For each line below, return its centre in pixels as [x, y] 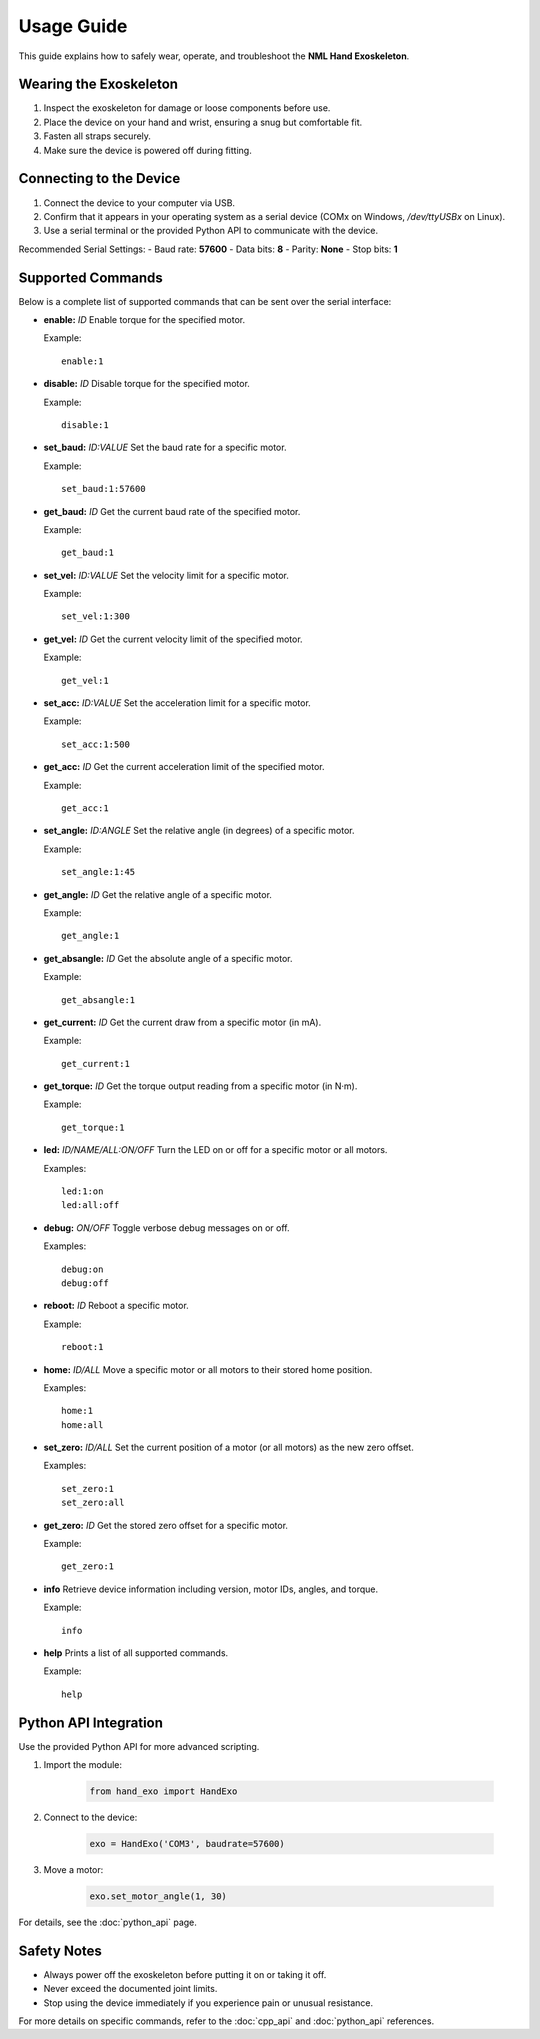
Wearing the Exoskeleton [98, 84]
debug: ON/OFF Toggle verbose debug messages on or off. [166, 1227]
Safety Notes [60, 1950]
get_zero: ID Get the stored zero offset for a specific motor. [166, 1525]
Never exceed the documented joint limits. [130, 1989]
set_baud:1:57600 [103, 489]
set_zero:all [93, 1503]
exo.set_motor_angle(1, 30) [158, 1896]
